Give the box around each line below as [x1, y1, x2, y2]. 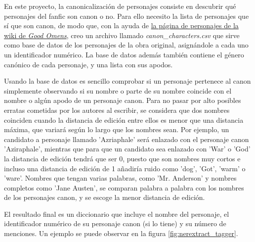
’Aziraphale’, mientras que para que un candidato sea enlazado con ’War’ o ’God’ [4, 144, 251, 154]
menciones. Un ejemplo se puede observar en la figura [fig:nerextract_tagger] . [4, 228, 238, 239]
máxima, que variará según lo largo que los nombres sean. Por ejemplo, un [4, 124, 229, 135]
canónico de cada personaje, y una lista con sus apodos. [4, 59, 173, 69]
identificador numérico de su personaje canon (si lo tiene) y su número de [4, 218, 226, 229]
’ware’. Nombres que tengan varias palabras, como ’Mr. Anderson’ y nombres [4, 173, 237, 183]
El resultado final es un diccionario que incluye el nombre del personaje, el [4, 208, 229, 219]
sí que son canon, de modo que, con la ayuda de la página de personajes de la [4, 20, 239, 31]
